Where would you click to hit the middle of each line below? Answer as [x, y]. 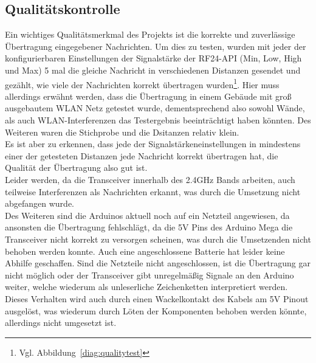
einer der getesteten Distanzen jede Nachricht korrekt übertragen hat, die [142, 155]
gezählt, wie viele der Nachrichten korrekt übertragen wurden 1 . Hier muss [142, 83]
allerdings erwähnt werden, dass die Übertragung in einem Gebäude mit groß [148, 96]
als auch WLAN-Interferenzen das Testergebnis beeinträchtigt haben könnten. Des [158, 120]
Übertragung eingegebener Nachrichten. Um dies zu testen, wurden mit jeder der [156, 46]
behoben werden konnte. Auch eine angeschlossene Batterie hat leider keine [145, 251]
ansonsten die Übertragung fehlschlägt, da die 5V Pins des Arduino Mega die [149, 227]
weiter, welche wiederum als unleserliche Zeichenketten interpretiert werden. [146, 287]
